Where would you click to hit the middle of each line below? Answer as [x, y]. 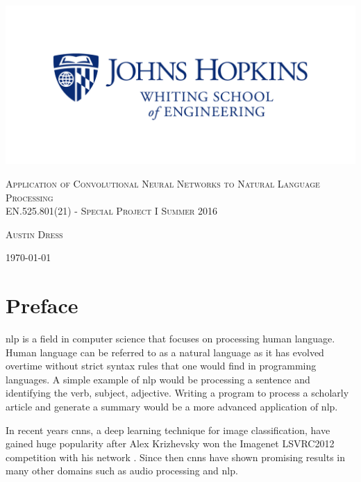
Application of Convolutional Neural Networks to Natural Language [163, 183]
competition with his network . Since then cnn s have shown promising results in [176, 457]
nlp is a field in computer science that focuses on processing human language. [170, 339]
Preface [42, 305]
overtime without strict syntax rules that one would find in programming [161, 366]
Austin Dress [34, 234]
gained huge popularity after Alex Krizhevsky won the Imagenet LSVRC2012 [170, 443]
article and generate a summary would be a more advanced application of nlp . [172, 407]
